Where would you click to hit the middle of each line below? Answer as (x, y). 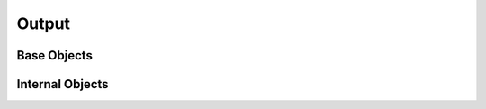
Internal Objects (63, 84)
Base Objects (55, 55)
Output (44, 23)
